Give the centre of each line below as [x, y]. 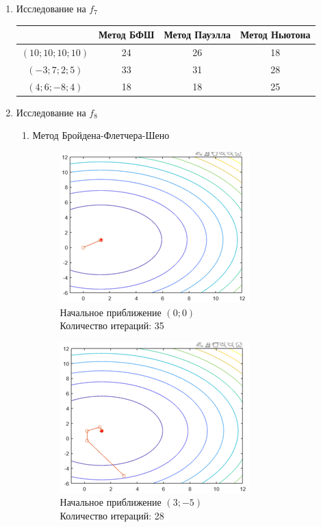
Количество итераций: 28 [112, 515]
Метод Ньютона [275, 35]
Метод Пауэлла [197, 35]
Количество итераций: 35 [112, 325]
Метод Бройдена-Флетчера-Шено [101, 135]
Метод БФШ [126, 35]
